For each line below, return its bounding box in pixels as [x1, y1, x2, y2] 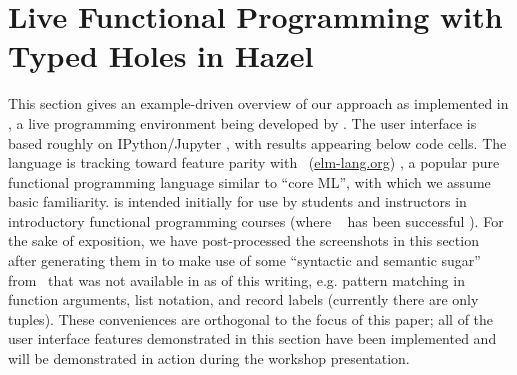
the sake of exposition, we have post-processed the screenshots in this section [8, 230, 479, 251]
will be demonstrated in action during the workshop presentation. [8, 348, 410, 369]
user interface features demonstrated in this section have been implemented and [8, 328, 497, 349]
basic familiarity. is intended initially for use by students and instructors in [8, 191, 467, 212]
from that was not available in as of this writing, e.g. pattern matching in [8, 269, 465, 290]
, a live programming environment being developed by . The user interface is [8, 112, 477, 133]
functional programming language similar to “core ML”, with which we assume [8, 171, 491, 192]
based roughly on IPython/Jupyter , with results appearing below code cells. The [8, 132, 507, 153]
